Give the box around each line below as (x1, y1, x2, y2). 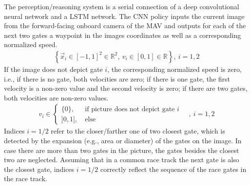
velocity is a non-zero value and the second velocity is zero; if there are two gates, (4, 83, 248, 93)
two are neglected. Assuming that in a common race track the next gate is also (4, 154, 239, 165)
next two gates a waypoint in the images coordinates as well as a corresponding (4, 30, 241, 40)
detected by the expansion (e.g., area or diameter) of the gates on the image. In (4, 135, 242, 145)
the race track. (4, 173, 47, 184)
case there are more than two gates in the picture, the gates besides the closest (4, 145, 239, 155)
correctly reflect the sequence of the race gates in (100, 164, 247, 174)
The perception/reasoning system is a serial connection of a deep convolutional (4, 1, 239, 11)
